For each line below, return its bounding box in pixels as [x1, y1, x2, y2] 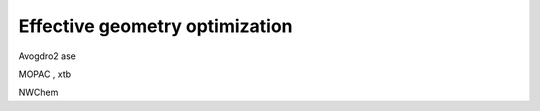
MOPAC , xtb [18, 68, 72, 80]
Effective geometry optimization [18, 15, 294, 37]
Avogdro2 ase [18, 50, 77, 62]
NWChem [18, 86, 59, 99]
